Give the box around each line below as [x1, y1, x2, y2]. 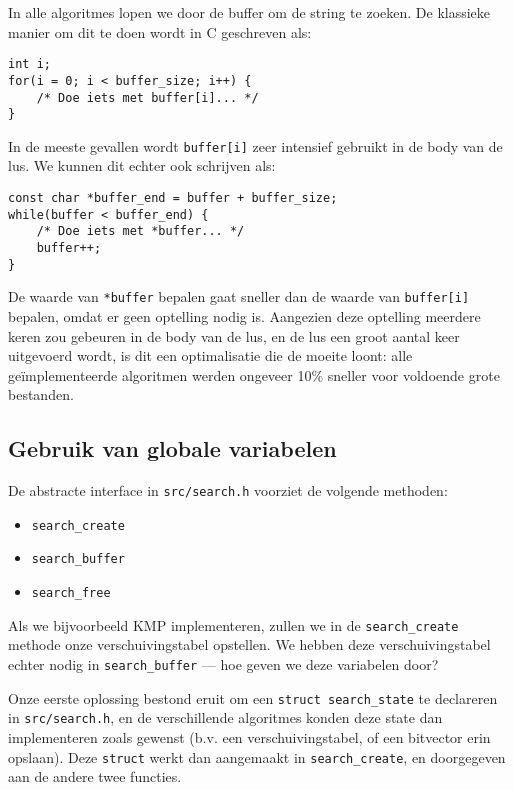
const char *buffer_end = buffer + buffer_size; [8, 191, 338, 206]
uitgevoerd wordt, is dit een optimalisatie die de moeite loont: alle [8, 345, 413, 366]
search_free [31, 586, 111, 601]
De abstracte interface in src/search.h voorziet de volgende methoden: [8, 480, 448, 501]
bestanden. [8, 384, 74, 405]
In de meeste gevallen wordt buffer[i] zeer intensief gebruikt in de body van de [8, 135, 503, 156]
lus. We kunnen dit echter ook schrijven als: [8, 155, 276, 176]
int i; [8, 57, 51, 72]
